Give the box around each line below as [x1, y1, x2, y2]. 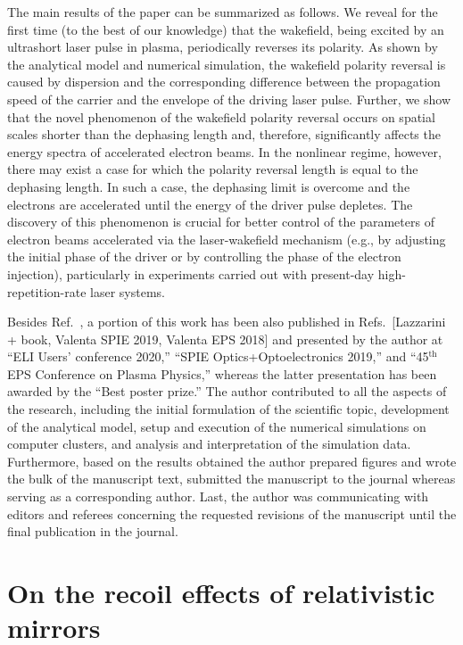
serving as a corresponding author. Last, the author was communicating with [7, 487, 429, 506]
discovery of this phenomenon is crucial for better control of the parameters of [7, 212, 434, 231]
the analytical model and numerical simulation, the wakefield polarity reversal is [7, 54, 446, 73]
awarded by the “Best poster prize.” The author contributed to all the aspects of [7, 382, 447, 401]
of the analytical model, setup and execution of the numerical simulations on [7, 417, 426, 435]
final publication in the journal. [7, 522, 178, 541]
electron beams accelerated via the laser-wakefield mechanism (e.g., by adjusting [7, 229, 446, 248]
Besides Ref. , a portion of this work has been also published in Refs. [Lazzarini [7, 312, 446, 331]
